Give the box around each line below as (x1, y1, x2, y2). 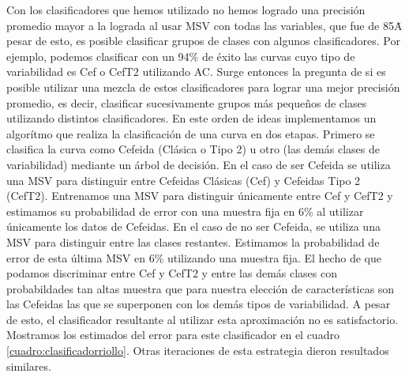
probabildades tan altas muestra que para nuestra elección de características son (6, 280, 395, 296)
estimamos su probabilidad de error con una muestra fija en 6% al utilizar (6, 202, 364, 219)
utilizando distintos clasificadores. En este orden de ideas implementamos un (6, 110, 377, 126)
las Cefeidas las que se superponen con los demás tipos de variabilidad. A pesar (6, 296, 391, 312)
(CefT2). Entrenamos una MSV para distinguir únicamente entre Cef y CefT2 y (6, 187, 393, 204)
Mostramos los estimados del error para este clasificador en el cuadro (6, 326, 340, 343)
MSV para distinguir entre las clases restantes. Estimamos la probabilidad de (6, 233, 380, 250)
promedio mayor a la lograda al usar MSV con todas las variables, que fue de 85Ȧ (6, 17, 403, 33)
